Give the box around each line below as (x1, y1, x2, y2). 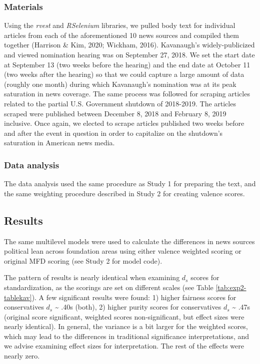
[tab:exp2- (215, 282, 246, 292)
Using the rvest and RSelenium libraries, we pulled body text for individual (4, 20, 235, 30)
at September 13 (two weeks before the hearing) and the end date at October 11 (4, 59, 250, 69)
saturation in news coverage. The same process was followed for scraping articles (4, 88, 250, 99)
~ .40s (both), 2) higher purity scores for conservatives (54, 302, 221, 312)
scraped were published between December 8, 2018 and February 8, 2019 (4, 108, 226, 118)
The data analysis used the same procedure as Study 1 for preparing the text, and (4, 178, 256, 189)
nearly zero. (4, 351, 40, 361)
